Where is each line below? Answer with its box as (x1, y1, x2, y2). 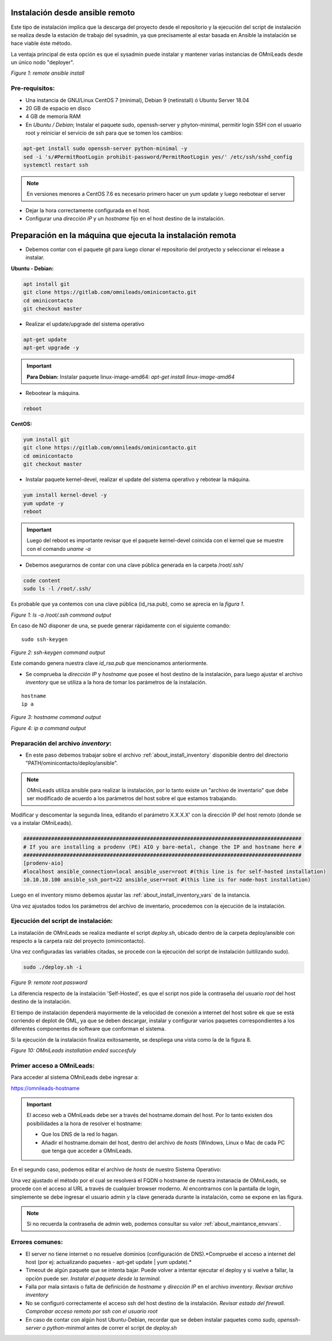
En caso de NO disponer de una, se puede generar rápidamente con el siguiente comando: (11, 622, 231, 629)
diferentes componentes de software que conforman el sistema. (11, 1025, 166, 1032)
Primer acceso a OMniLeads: (11, 1061, 95, 1069)
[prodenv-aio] (23, 860, 64, 867)
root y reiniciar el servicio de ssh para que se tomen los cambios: (25, 129, 183, 136)
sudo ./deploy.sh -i (23, 964, 82, 971)
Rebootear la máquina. (25, 390, 80, 397)
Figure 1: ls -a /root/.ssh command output (11, 611, 111, 618)
